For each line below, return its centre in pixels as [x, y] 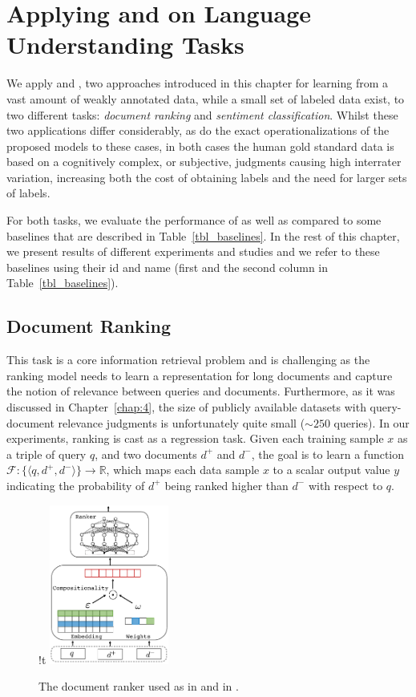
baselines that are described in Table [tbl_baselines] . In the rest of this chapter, [203, 235]
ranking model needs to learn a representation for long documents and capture [200, 375]
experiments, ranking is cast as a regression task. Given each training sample [195, 438]
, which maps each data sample [183, 470]
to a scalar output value [331, 470]
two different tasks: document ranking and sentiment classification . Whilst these [202, 114]
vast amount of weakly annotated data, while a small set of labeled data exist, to [206, 98]
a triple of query [46, 454]
